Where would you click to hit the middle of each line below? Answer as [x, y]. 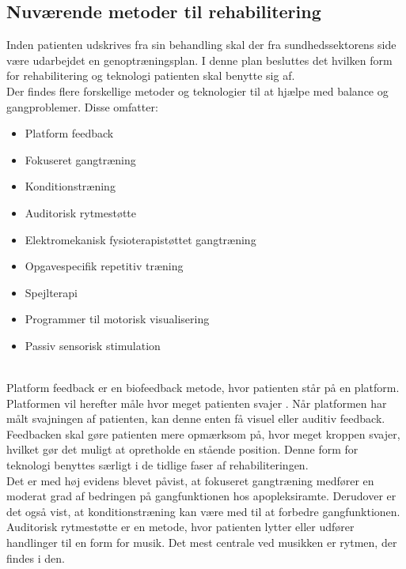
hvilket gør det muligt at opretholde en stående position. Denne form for [182, 449]
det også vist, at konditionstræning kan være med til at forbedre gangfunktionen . [203, 511]
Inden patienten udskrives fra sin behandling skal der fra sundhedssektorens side [201, 45]
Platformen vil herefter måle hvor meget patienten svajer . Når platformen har [197, 403]
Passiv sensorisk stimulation [93, 345]
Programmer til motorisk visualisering [117, 319]
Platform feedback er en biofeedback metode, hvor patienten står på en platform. [203, 388]
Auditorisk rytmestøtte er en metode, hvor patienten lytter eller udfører [180, 527]
